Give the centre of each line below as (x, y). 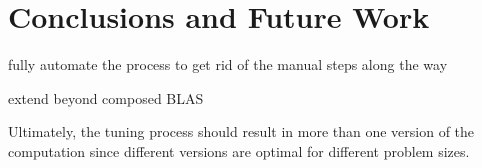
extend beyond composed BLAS (106, 97)
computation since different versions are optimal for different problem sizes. (239, 150)
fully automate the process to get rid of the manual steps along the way (228, 64)
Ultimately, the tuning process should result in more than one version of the (241, 131)
